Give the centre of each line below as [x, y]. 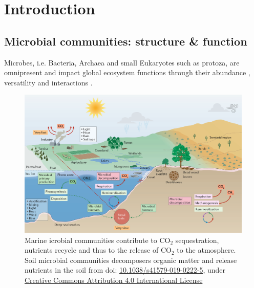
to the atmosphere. [206, 250]
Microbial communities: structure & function [126, 41]
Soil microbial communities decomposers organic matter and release [131, 260]
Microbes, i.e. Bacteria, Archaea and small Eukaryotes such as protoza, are [122, 62]
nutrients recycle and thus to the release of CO [98, 250]
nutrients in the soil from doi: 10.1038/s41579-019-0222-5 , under [125, 270]
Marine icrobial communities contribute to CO [98, 240]
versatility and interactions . [48, 82]
